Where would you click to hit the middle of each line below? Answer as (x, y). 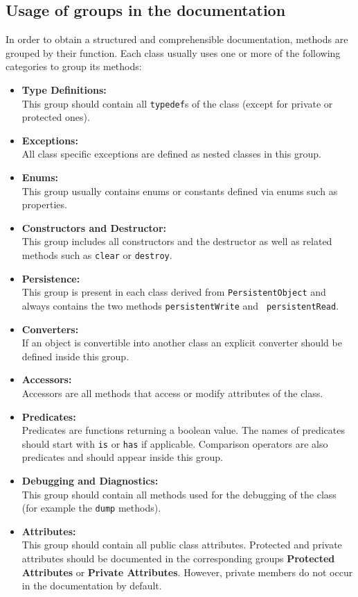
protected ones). (56, 117)
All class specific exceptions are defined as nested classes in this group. (171, 154)
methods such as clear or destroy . (97, 254)
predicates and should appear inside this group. (122, 457)
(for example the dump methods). (91, 508)
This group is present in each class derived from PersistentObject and (174, 292)
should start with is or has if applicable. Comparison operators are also (175, 443)
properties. (44, 204)
